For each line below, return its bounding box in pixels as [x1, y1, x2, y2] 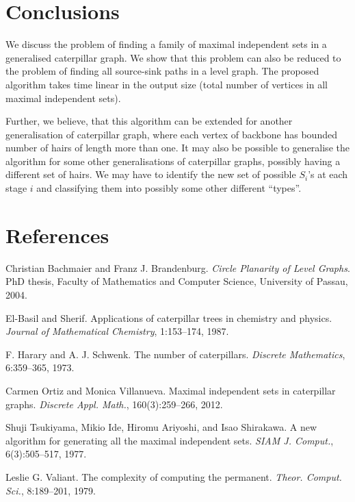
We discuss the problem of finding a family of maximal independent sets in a [5, 37, 327, 51]
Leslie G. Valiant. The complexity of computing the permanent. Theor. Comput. [5, 469, 342, 484]
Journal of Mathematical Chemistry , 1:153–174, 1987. [5, 324, 229, 338]
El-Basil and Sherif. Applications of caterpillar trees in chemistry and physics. [5, 310, 332, 325]
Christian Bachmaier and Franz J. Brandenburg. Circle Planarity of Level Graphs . [5, 260, 350, 275]
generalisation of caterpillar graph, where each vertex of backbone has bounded [5, 127, 337, 141]
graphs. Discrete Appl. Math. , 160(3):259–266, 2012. [5, 397, 223, 411]
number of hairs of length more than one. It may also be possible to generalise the [5, 140, 350, 155]
